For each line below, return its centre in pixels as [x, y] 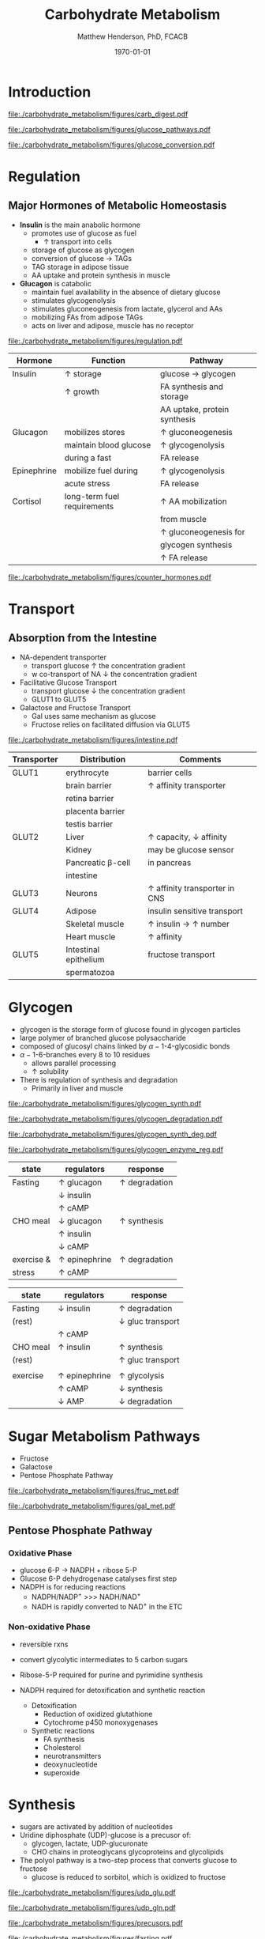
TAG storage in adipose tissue [80, 266]
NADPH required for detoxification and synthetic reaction [112, 1690]
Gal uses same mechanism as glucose [93, 716]
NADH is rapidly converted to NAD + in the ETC [107, 1605]
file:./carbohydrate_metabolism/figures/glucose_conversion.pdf [112, 145]
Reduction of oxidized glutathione [98, 1714]
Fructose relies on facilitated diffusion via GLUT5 [111, 724]
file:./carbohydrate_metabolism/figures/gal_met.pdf [92, 1506]
